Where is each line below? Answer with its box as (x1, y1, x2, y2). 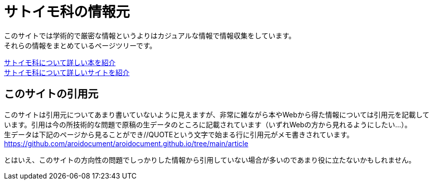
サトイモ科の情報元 (4, 3, 130, 20)
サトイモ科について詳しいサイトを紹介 (4, 68, 130, 77)
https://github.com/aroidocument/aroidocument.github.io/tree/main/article (4, 139, 248, 148)
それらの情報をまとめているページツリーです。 (4, 41, 157, 50)
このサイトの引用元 (4, 88, 98, 100)
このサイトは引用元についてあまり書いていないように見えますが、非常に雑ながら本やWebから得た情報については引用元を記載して (4, 110, 430, 119)
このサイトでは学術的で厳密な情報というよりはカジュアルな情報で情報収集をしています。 (4, 31, 296, 40)
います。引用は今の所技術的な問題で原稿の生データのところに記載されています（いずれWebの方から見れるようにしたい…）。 (4, 120, 412, 129)
